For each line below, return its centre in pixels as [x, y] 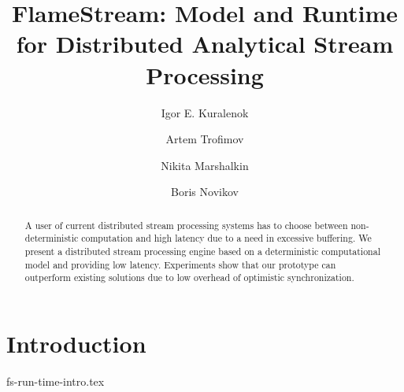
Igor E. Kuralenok [205, 112]
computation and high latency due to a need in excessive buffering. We [226, 238]
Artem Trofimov [205, 139]
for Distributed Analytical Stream [205, 44]
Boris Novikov [205, 192]
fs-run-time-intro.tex [56, 381]
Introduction [76, 343]
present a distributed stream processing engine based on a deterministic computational [202, 251]
